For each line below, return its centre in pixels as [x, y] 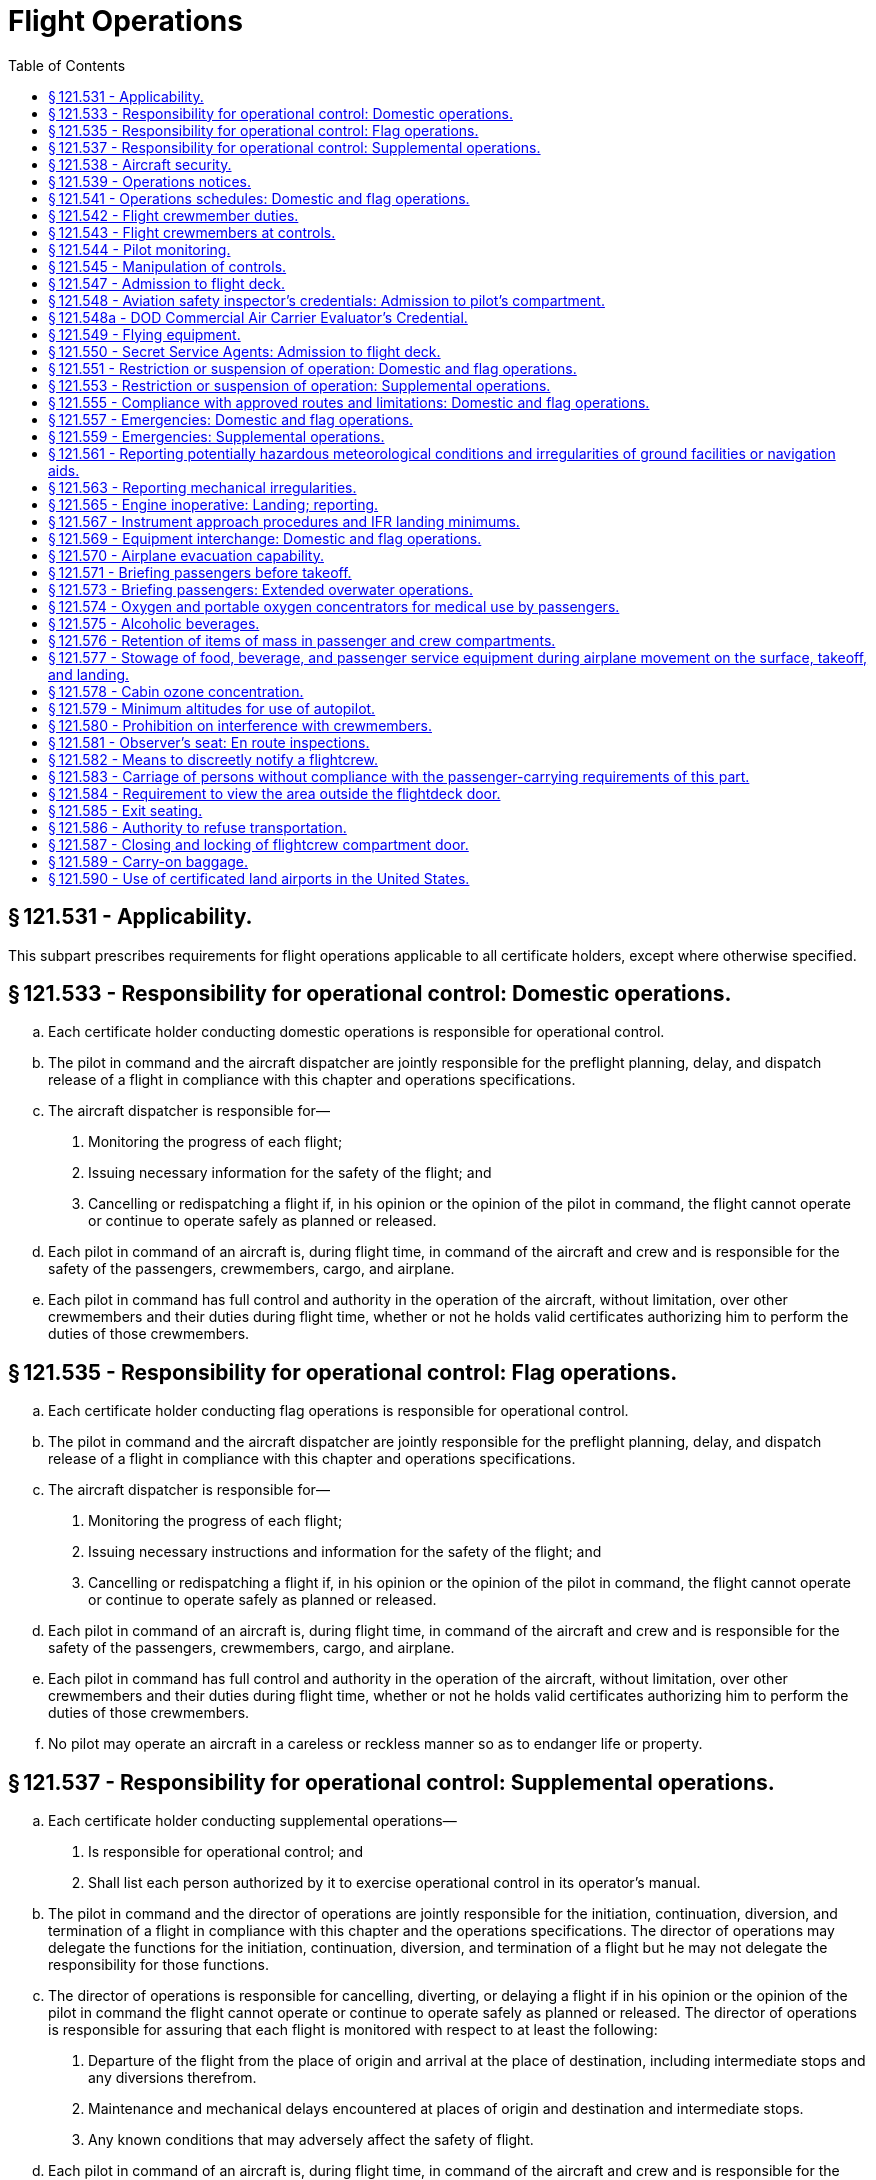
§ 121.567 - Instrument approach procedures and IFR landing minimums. [284, 521]
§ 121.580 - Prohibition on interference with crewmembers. [240, 725]
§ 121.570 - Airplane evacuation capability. [186, 555]
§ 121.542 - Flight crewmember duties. [173, 215]
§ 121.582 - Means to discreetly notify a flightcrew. [213, 759]
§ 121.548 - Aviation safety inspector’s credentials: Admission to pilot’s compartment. [326, 300]
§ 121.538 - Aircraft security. [140, 164]
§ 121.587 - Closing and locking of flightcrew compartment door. [258, 844]
